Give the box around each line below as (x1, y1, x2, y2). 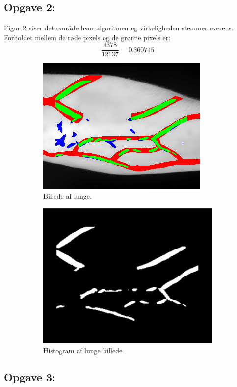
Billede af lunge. (43, 191, 92, 201)
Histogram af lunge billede (43, 345, 123, 355)
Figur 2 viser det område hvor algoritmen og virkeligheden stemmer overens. (4, 23, 234, 33)
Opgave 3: (4, 369, 55, 384)
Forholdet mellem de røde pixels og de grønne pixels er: (4, 32, 171, 42)
